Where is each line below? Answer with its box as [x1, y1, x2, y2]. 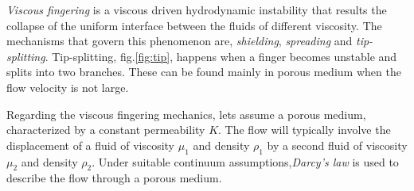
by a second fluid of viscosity [267, 136, 408, 153]
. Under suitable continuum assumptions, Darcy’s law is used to [92, 153, 399, 170]
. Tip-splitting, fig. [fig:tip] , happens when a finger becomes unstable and [45, 48, 397, 64]
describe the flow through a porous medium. [6, 170, 222, 186]
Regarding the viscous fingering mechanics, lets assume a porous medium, [6, 105, 366, 122]
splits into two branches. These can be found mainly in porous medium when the [6, 63, 401, 80]
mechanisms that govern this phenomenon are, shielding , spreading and [6, 32, 353, 49]
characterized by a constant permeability [6, 121, 205, 138]
